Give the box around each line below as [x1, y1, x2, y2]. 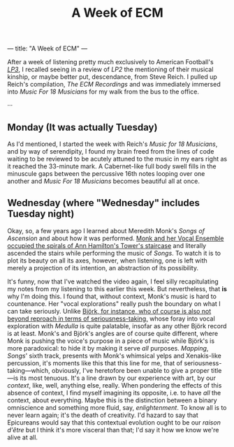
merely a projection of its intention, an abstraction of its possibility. [7, 263, 199, 272]
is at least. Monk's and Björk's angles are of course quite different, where [7, 329, 219, 337]
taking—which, [7, 366, 50, 374]
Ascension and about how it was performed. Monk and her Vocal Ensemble [7, 234, 224, 242]
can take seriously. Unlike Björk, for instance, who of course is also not [7, 307, 212, 315]
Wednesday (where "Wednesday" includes [7, 197, 200, 209]
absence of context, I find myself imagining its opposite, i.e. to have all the [7, 388, 221, 397]
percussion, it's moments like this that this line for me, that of [7, 358, 183, 367]
